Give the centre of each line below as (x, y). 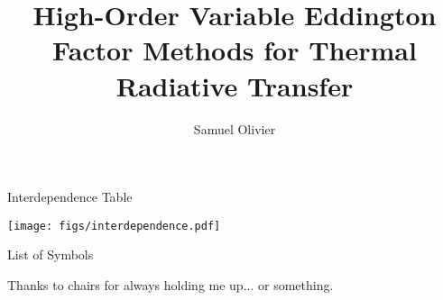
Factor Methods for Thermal (235, 50)
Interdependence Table (70, 197)
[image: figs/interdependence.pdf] (114, 226)
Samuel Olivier (235, 128)
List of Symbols (51, 255)
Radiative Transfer (235, 85)
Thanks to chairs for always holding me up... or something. (171, 284)
